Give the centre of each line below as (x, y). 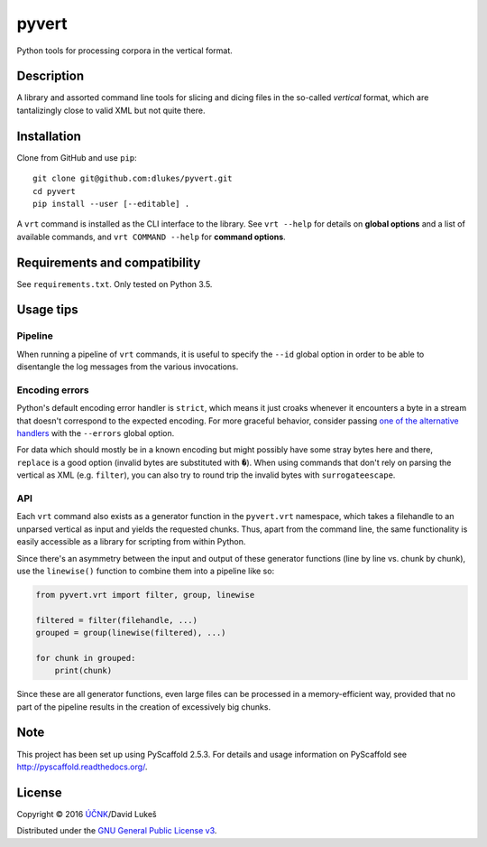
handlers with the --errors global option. (96, 433)
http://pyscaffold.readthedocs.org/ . (82, 767)
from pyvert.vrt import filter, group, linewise (145, 595)
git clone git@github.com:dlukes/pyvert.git (133, 179)
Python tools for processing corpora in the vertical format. (125, 51)
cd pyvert (54, 191)
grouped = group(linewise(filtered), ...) (131, 633)
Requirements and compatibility (109, 262)
